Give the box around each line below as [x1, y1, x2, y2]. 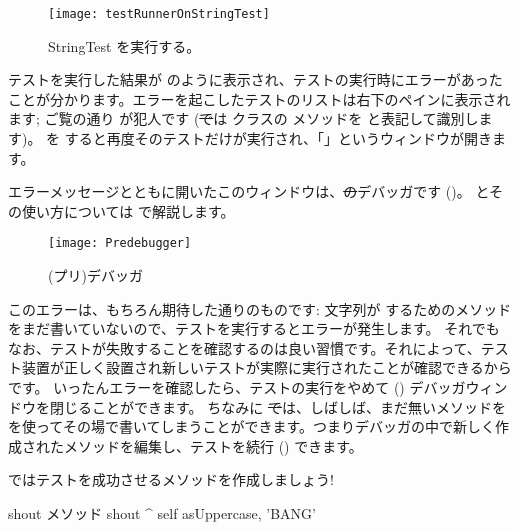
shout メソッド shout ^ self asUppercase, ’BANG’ [8, 503, 316, 523]
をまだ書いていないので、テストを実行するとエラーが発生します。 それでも [8, 318, 500, 339]
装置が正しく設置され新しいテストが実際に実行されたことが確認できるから [21, 357, 512, 378]
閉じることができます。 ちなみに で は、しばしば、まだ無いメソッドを [49, 396, 506, 417]
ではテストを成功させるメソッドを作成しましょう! [8, 469, 334, 490]
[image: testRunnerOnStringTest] [48, 7, 270, 21]
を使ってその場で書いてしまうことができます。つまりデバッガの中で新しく [8, 416, 496, 437]
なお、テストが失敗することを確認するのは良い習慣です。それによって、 [8, 337, 481, 358]
